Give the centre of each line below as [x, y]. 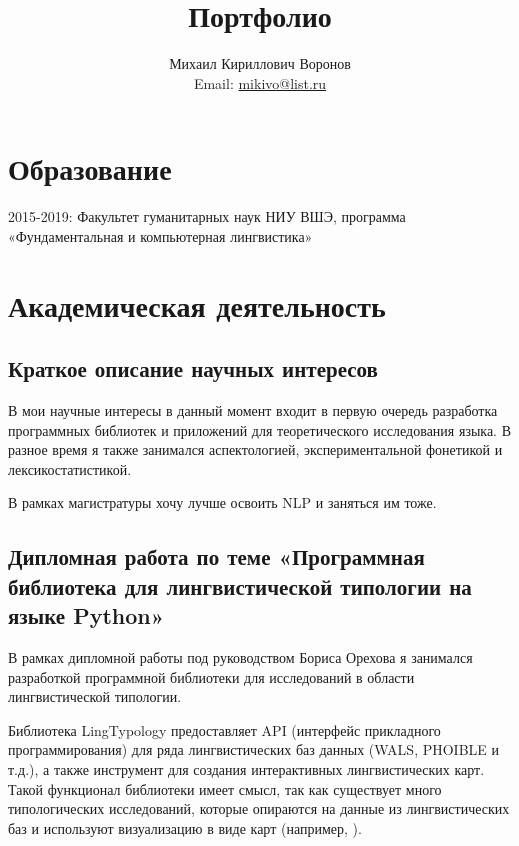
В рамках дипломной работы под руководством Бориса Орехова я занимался [240, 656]
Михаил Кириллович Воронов [260, 63]
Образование [90, 168]
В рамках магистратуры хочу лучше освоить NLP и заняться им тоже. [222, 502]
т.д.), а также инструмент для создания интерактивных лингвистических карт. [246, 768]
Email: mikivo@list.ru [260, 82]
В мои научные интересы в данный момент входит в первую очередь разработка [253, 410]
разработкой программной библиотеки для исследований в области [211, 676]
